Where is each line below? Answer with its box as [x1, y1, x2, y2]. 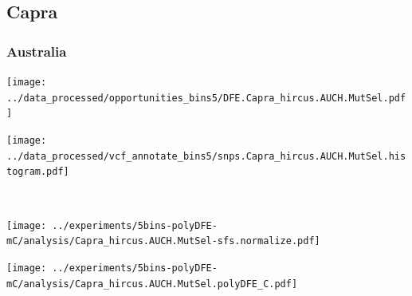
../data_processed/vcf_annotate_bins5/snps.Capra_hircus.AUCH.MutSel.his [6, 150, 406, 162]
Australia [6, 41, 67, 61]
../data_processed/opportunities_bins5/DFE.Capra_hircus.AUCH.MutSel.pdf [6, 92, 406, 104]
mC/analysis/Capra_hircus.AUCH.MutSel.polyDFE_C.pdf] [6, 278, 298, 290]
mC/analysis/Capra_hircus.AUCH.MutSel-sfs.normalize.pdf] [6, 235, 320, 247]
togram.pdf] [6, 166, 69, 178]
